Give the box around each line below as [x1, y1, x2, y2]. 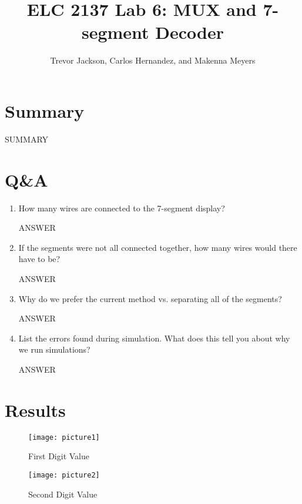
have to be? [18, 253, 61, 265]
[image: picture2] [28, 470, 100, 479]
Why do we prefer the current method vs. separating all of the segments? [18, 292, 282, 304]
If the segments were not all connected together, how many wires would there [18, 241, 297, 253]
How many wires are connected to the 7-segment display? [18, 201, 225, 214]
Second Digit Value [28, 488, 98, 500]
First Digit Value [28, 450, 89, 462]
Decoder [155, 20, 224, 44]
